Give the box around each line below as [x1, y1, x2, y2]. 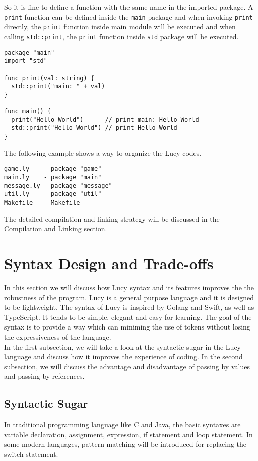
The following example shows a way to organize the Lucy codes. [4, 147, 202, 158]
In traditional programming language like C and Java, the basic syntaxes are [4, 419, 241, 430]
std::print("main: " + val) [11, 83, 105, 90]
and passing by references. [4, 371, 85, 381]
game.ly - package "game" [4, 165, 102, 173]
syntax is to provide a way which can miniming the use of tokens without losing [4, 321, 250, 332]
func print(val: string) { [4, 74, 94, 82]
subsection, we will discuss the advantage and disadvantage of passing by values [4, 361, 250, 371]
